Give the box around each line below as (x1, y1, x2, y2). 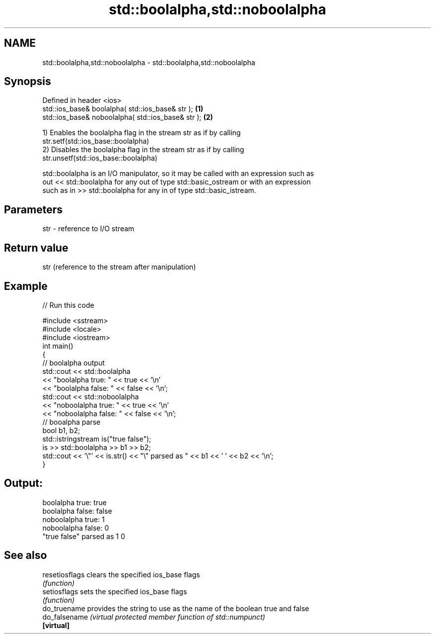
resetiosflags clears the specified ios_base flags (42, 570, 200, 579)
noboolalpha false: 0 (42, 523, 109, 532)
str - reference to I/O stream (42, 224, 135, 233)
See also (4, 549, 47, 562)
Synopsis (4, 75, 51, 88)
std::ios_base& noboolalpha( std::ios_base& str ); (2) (42, 113, 213, 122)
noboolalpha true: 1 (42, 515, 105, 524)
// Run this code (42, 300, 94, 309)
